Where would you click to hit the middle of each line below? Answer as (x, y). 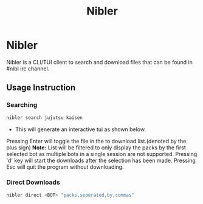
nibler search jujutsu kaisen (45, 117)
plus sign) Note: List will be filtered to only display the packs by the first (96, 148)
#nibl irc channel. (28, 69)
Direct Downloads (33, 182)
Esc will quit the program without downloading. (65, 167)
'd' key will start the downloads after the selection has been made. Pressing (101, 160)
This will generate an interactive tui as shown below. (80, 129)
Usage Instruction (41, 88)
